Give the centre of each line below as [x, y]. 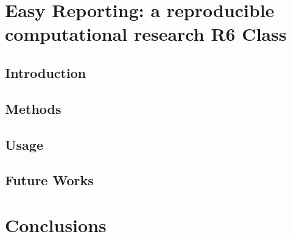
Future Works [49, 180]
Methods [33, 108]
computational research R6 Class [146, 34]
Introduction [46, 72]
